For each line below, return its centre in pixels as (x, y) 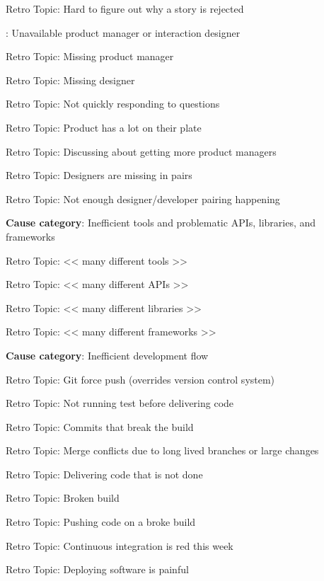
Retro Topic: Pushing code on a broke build (101, 522)
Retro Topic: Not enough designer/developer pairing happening (143, 199)
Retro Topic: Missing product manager (90, 56)
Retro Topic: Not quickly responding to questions (113, 104)
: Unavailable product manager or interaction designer (123, 32)
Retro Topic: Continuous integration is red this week (120, 545)
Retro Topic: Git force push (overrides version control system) (140, 379)
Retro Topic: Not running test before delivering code (120, 403)
